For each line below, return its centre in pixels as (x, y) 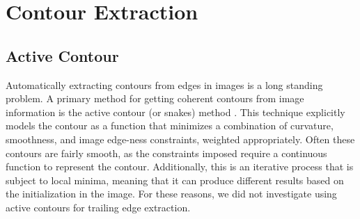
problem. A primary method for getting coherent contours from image (155, 98)
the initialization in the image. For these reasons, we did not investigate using (171, 194)
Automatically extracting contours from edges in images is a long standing (164, 84)
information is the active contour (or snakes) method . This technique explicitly (175, 112)
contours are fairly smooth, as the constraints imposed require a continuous (166, 153)
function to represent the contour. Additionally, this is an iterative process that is (180, 167)
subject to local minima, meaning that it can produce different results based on (175, 180)
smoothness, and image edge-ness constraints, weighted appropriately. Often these (180, 139)
